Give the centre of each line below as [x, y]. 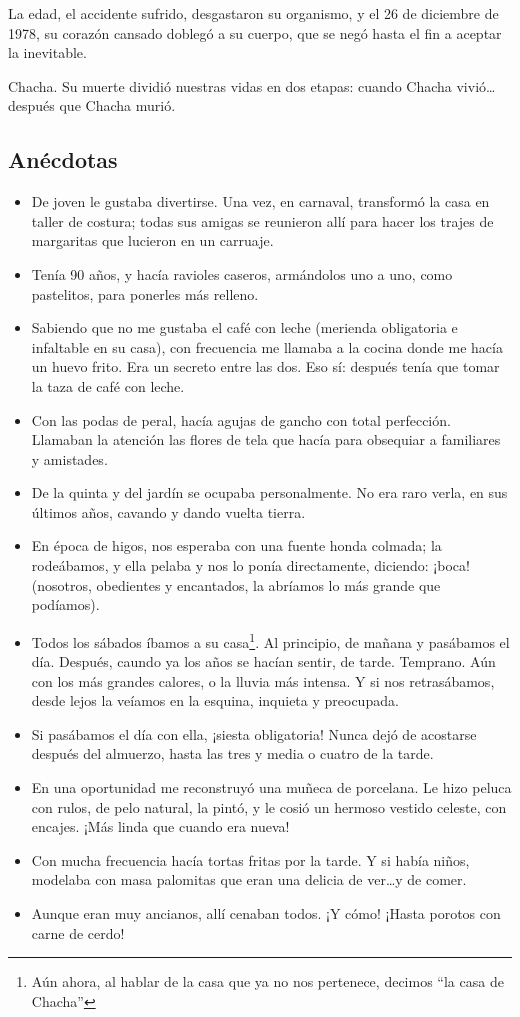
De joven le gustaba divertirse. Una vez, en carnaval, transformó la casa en [260, 201]
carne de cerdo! [78, 932]
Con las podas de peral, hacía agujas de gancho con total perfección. [241, 419]
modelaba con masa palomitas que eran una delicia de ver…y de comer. [249, 879]
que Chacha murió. [117, 105]
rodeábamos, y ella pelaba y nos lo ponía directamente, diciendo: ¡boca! [250, 565]
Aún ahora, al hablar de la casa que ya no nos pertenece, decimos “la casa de [267, 981]
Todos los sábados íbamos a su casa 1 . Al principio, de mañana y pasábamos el [270, 640]
